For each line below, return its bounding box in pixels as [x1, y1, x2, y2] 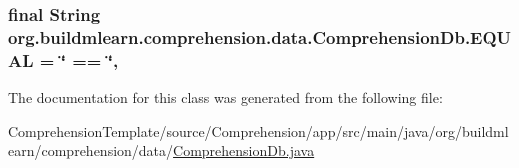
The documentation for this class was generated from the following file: [8, 87, 443, 108]
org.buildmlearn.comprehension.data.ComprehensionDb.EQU [8, 24, 512, 49]
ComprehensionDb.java [173, 140, 315, 161]
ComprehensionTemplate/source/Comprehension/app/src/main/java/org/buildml [8, 120, 509, 141]
